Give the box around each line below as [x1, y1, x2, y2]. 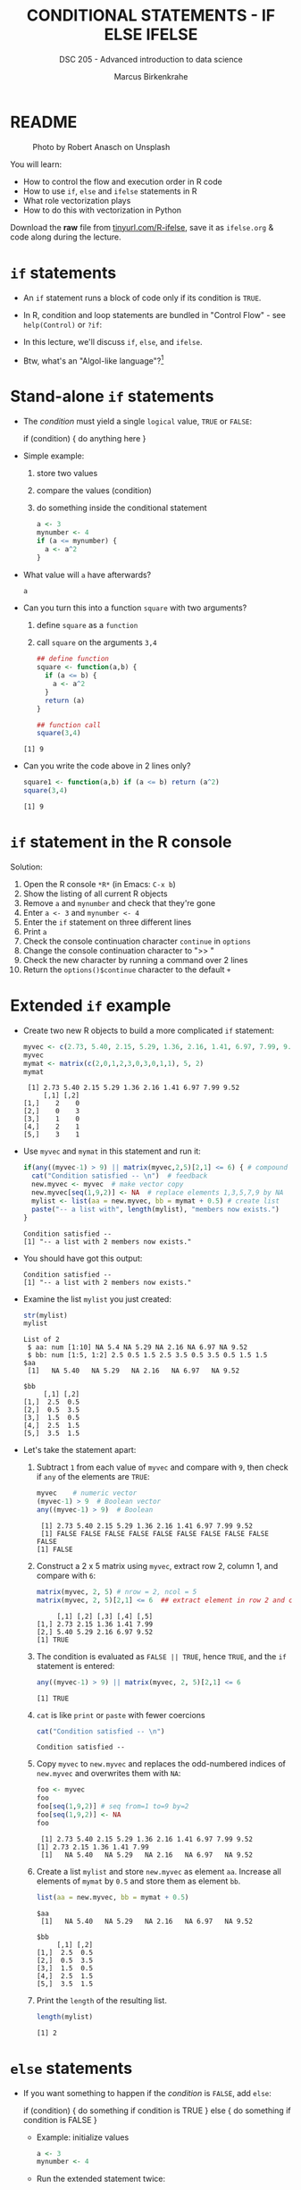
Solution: [10, 861, 43, 872]
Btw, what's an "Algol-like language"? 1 [22, 354, 164, 366]
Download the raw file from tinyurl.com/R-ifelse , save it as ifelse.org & [10, 222, 274, 232]
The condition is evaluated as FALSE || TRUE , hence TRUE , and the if [36, 1650, 287, 1662]
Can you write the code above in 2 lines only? [22, 760, 191, 771]
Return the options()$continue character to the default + [22, 964, 231, 975]
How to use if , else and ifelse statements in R [22, 185, 197, 197]
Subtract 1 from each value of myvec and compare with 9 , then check [36, 1462, 288, 1473]
